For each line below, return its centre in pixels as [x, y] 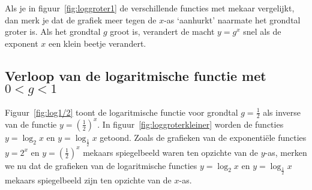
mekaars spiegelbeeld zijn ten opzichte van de [88, 180]
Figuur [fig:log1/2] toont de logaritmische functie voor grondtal [121, 112]
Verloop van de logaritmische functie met [136, 75]
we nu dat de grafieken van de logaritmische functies [101, 165]
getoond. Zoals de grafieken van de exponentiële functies [203, 137]
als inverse [282, 112]
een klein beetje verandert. [97, 43]
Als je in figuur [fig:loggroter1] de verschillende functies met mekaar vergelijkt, [150, 8]
